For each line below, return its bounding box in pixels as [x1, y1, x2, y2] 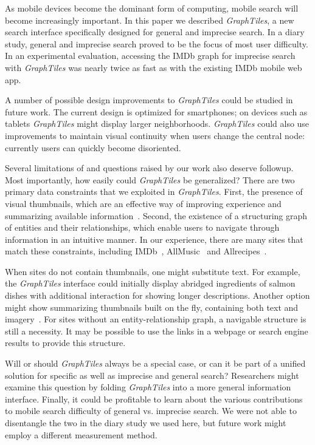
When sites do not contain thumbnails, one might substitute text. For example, [5, 265, 300, 277]
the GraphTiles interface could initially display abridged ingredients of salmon [5, 277, 296, 290]
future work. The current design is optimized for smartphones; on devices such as [5, 105, 308, 118]
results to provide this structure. [5, 336, 126, 349]
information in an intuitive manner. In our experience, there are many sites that [5, 233, 303, 245]
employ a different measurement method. [5, 428, 157, 441]
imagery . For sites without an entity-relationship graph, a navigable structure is [5, 313, 306, 325]
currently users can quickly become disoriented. [5, 141, 181, 154]
